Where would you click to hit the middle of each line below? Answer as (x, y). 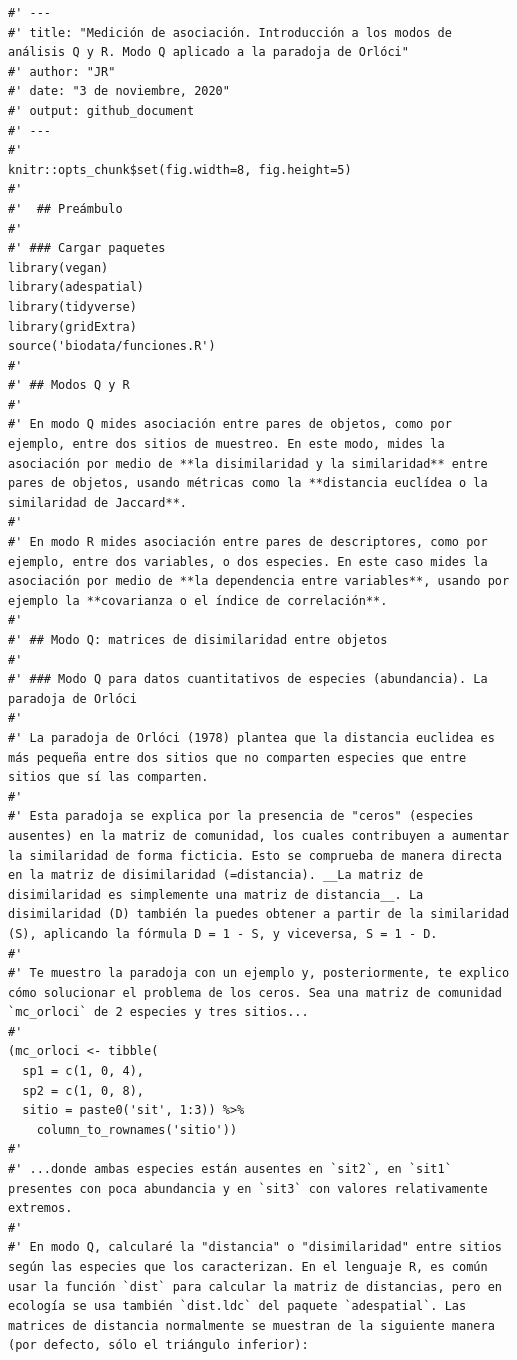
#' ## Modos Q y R (69, 385)
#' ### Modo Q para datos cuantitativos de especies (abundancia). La (248, 679)
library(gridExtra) (72, 326)
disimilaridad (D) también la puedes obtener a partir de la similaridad (259, 914)
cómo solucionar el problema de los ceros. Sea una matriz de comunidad (255, 992)
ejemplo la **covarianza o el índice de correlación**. (198, 600)
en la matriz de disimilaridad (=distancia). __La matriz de (216, 875)
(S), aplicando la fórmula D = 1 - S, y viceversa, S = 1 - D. (223, 933)
